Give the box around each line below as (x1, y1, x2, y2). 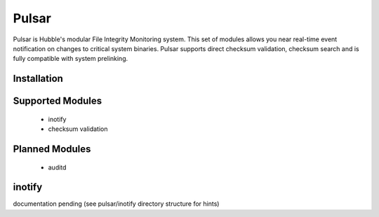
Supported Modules (13, 95, 102, 107)
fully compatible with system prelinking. (13, 55, 128, 63)
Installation (13, 73, 63, 85)
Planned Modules (13, 143, 91, 155)
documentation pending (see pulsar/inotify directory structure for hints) (13, 199, 220, 208)
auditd (48, 163, 67, 171)
